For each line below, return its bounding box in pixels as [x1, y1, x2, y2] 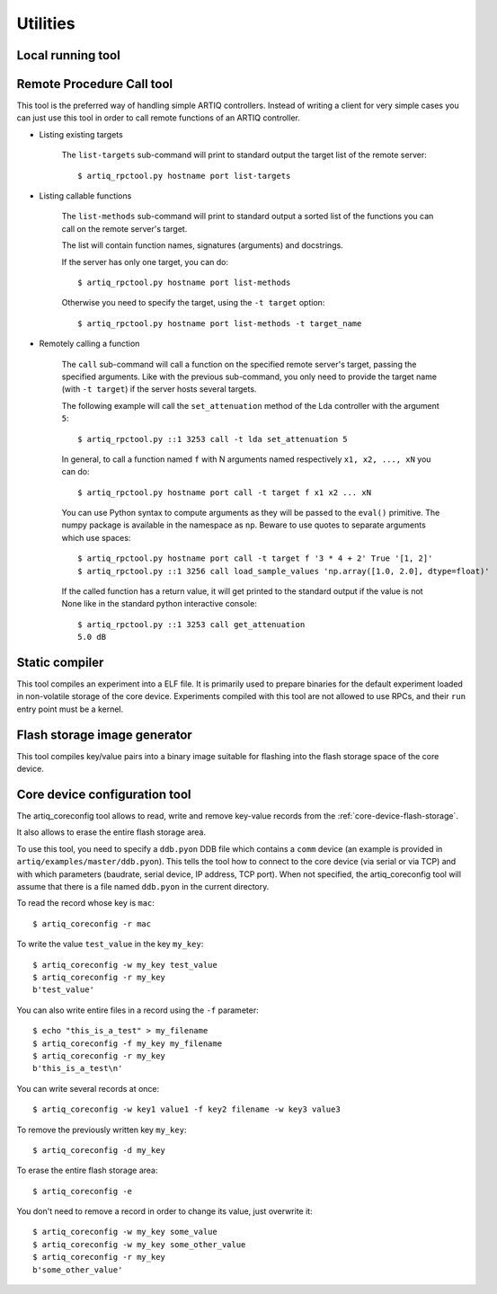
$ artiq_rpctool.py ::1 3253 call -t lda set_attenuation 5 [77, 434, 348, 444]
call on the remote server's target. [61, 223, 188, 234]
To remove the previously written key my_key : [16, 1124, 187, 1135]
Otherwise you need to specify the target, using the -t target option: [61, 297, 325, 308]
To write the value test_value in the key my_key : [16, 939, 204, 950]
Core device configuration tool [16, 786, 191, 802]
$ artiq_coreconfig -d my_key [32, 1145, 166, 1155]
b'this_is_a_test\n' [32, 1063, 123, 1074]
